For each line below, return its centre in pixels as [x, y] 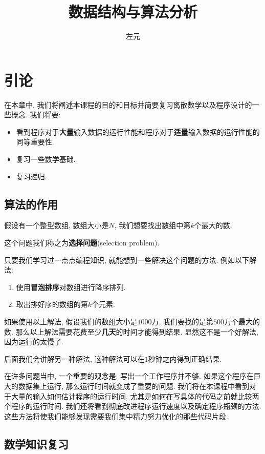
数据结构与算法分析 [133, 12]
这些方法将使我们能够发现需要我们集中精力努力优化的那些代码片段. [116, 416]
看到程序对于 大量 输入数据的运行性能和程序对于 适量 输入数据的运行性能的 [138, 131]
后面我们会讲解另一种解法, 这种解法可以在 [74, 358]
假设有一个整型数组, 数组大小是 [57, 225]
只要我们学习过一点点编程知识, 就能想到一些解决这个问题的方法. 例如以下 [127, 260]
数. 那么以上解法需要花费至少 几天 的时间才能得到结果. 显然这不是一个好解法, [131, 331]
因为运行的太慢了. [34, 342]
